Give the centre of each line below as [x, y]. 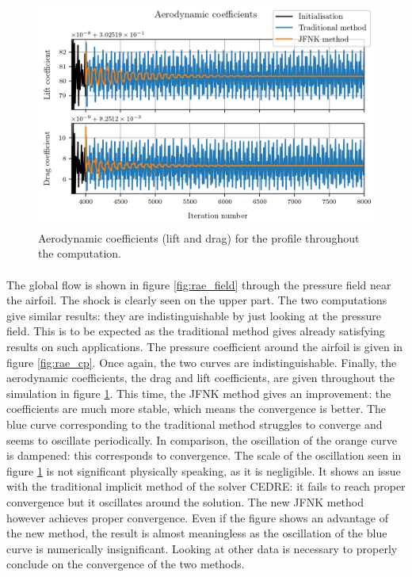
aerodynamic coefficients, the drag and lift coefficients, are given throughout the [200, 378]
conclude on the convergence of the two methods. [126, 564]
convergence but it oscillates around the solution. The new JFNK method [185, 501]
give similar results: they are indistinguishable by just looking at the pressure [194, 315]
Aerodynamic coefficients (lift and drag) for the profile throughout [199, 237]
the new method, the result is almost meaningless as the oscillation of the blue [197, 533]
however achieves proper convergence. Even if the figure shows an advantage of [198, 517]
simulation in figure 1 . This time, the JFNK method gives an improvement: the [199, 393]
